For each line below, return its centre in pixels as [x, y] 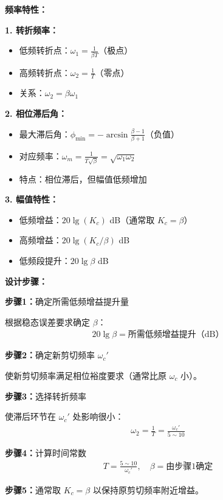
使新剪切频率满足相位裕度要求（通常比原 [86, 375]
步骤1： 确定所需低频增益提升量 [67, 301]
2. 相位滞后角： [36, 113]
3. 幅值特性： [32, 199]
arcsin [117, 135]
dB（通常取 [132, 219]
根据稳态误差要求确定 [47, 321]
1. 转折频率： [32, 30]
